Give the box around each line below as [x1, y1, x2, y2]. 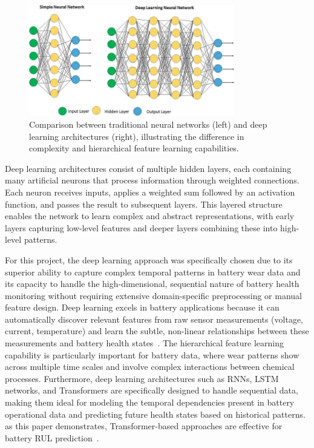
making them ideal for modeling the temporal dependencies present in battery [5, 396, 295, 409]
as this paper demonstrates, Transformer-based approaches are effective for [5, 420, 283, 432]
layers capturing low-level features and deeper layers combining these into [5, 221, 278, 234]
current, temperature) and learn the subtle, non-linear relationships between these [5, 324, 309, 337]
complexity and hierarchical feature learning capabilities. [29, 142, 239, 154]
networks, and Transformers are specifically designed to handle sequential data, [5, 384, 298, 397]
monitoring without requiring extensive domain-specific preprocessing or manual [5, 289, 302, 301]
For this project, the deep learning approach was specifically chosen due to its [5, 253, 293, 266]
